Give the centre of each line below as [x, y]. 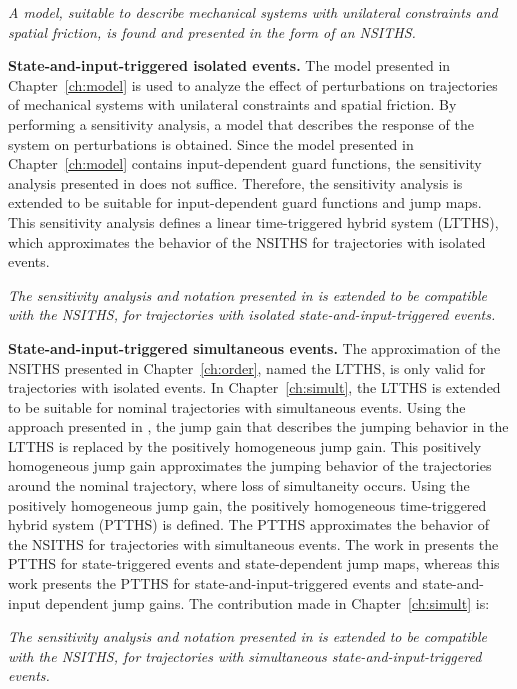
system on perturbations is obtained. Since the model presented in [211, 143]
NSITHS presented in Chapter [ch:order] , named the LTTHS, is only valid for [247, 367]
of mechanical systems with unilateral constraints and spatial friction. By [232, 104]
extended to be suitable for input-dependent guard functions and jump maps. [245, 202]
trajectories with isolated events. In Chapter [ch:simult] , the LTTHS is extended [254, 387]
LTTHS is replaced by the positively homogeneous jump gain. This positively [245, 445]
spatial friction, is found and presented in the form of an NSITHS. [212, 31]
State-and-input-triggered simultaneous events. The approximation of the [254, 347]
